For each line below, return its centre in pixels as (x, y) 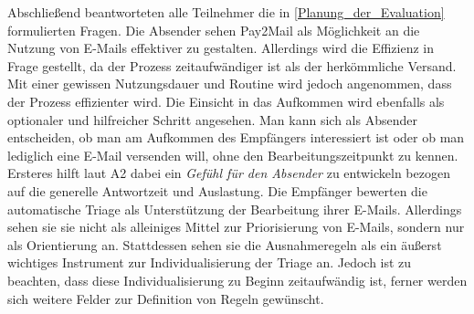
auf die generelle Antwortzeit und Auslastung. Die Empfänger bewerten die (217, 190)
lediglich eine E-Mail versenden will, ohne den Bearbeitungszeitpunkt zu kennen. (233, 155)
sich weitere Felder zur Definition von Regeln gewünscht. (166, 298)
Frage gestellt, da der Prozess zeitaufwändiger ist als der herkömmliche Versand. (232, 65)
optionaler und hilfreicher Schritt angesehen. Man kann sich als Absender (212, 119)
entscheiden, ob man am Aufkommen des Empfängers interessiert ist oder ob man (236, 137)
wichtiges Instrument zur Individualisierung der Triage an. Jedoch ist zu (210, 262)
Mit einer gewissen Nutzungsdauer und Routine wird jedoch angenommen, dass (230, 84)
